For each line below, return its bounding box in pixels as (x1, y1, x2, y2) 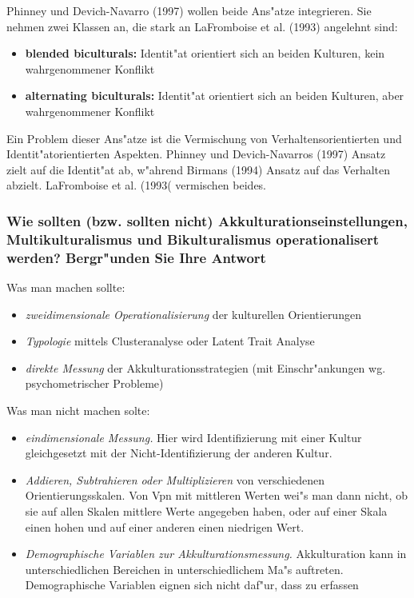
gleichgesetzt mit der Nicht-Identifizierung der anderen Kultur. (25, 445, 332, 461)
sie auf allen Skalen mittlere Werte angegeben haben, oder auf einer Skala (25, 502, 388, 519)
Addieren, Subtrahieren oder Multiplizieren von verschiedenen (25, 471, 324, 488)
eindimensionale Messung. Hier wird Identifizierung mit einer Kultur (25, 429, 362, 445)
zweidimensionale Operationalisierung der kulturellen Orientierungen (25, 305, 361, 322)
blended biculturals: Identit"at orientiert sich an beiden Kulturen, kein (25, 45, 385, 62)
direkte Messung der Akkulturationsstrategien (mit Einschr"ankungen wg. (25, 359, 386, 376)
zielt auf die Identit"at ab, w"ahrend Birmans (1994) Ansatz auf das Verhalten (6, 161, 391, 177)
